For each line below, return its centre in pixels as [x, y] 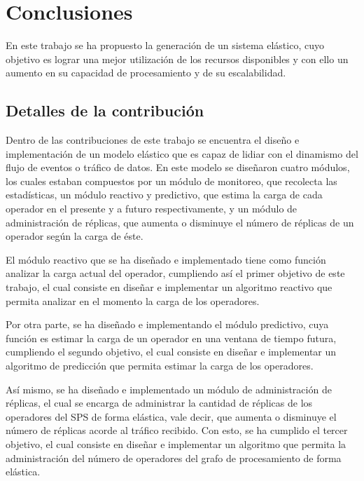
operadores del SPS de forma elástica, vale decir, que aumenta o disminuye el [171, 416]
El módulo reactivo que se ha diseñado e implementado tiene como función [166, 259]
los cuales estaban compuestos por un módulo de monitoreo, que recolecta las [171, 181]
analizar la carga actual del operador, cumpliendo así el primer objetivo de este [175, 273]
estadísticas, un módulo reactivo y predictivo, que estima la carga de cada [164, 195]
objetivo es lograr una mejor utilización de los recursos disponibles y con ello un [177, 59]
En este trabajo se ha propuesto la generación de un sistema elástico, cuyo [165, 45]
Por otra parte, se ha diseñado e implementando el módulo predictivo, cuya [167, 324]
